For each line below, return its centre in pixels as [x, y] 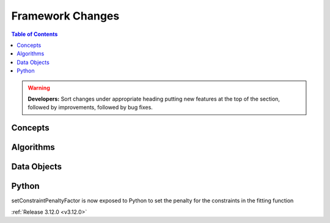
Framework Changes [65, 16]
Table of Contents [35, 34]
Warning [39, 88]
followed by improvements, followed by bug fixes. [90, 107]
